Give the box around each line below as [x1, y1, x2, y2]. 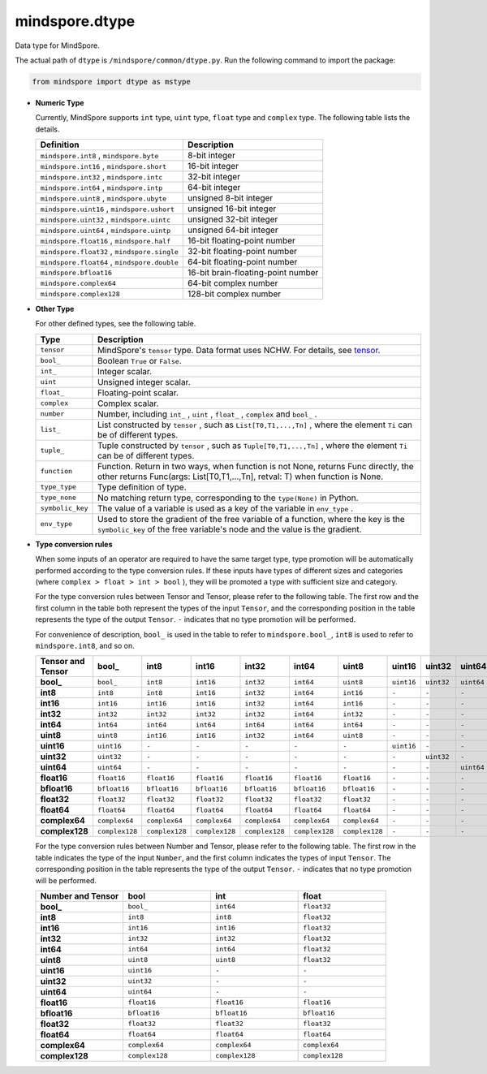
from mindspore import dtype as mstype [32, 77, 191, 86]
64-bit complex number [187, 278, 278, 289]
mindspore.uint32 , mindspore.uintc [40, 214, 170, 225]
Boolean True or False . [97, 355, 182, 366]
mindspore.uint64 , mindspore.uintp [40, 224, 170, 235]
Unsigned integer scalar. [97, 376, 191, 387]
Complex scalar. [97, 398, 159, 409]
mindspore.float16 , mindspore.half [40, 235, 170, 247]
